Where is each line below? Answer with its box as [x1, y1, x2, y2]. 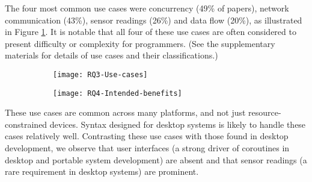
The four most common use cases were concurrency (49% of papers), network [5, 2, 289, 14]
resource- [248, 106, 281, 119]
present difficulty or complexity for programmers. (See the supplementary [5, 37, 275, 49]
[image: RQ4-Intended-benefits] [53, 89, 182, 98]
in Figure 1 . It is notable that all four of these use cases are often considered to [5, 25, 296, 38]
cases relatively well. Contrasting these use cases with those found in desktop [5, 130, 289, 142]
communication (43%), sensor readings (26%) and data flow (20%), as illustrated [5, 13, 302, 26]
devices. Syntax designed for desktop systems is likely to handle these [49, 118, 306, 130]
